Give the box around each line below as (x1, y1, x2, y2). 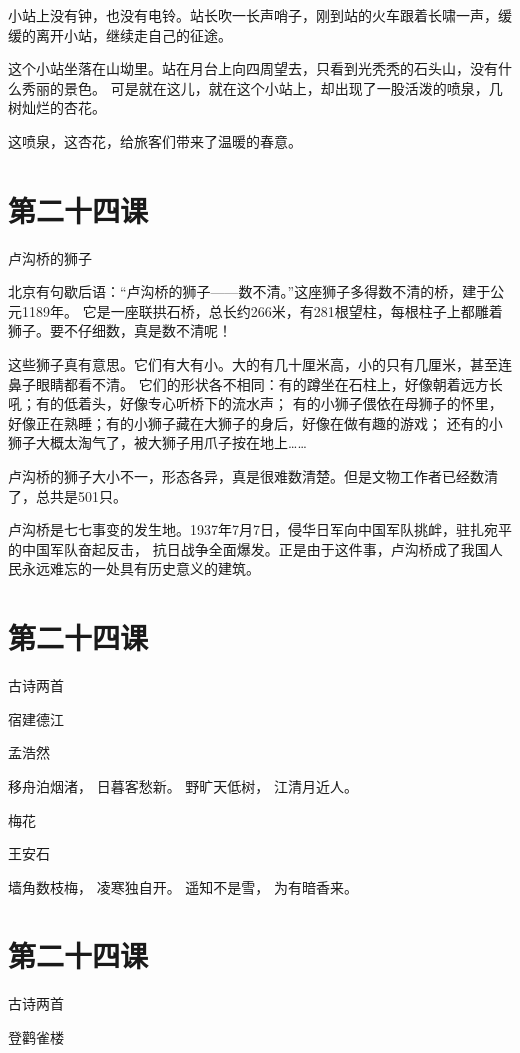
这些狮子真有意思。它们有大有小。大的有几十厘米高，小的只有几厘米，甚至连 (8, 354, 512, 375)
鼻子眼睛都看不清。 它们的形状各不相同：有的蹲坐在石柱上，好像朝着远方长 (8, 373, 503, 394)
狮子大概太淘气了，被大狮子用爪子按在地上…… (8, 432, 307, 453)
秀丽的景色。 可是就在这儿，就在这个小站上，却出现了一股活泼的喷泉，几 (21, 77, 503, 98)
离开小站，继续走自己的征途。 (35, 24, 232, 45)
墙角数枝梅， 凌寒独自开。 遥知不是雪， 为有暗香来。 (8, 876, 358, 897)
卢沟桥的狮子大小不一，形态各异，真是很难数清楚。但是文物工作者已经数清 (8, 466, 498, 487)
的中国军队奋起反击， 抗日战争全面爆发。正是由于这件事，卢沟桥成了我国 (8, 538, 489, 559)
